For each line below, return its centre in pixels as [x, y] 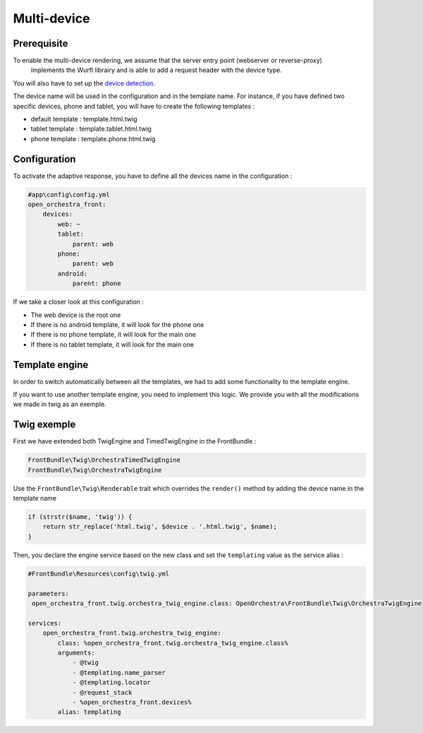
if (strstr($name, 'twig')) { [80, 517]
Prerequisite [41, 43]
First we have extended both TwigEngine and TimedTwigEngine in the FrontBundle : [135, 441]
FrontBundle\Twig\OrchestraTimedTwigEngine [104, 460]
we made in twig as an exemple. [60, 404]
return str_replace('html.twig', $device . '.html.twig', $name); [160, 527]
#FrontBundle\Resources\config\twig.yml [98, 573]
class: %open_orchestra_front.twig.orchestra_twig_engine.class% [173, 643]
